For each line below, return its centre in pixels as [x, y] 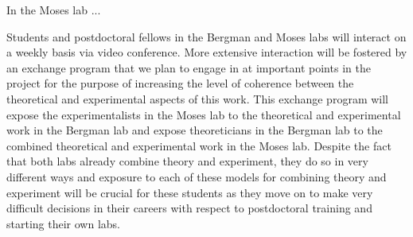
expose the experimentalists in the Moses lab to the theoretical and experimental [204, 114]
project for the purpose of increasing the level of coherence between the [180, 83]
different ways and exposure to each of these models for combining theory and [197, 176]
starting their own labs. [63, 223]
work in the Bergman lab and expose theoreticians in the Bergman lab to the [195, 130]
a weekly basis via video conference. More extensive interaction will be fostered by [207, 52]
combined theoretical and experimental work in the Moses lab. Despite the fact [199, 145]
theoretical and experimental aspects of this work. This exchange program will [197, 98]
